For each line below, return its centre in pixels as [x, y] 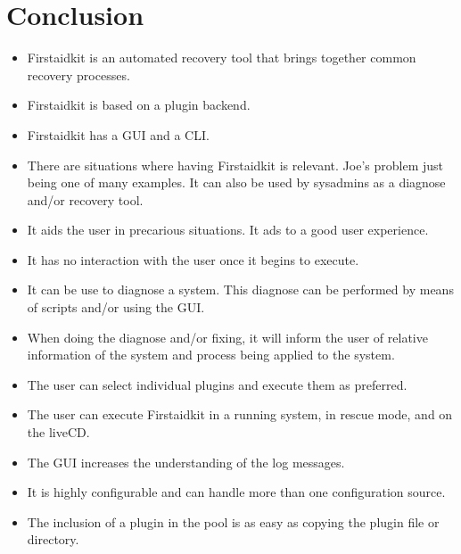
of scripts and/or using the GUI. [116, 307]
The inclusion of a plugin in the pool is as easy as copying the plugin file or [233, 521]
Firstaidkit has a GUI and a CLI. [118, 134]
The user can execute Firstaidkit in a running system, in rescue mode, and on [240, 414]
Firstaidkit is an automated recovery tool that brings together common [222, 58]
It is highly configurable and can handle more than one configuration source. [236, 492]
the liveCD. [58, 432]
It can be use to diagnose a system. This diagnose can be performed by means [240, 289]
